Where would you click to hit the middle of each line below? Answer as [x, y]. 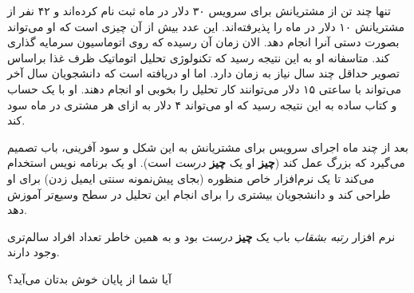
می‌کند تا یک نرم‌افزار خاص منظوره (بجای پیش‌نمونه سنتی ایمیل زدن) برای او [191, 178]
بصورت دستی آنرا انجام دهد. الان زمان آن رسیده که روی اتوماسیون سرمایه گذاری [203, 42]
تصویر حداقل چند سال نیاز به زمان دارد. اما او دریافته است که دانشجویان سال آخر [203, 73]
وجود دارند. [34, 252]
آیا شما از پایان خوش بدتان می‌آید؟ [89, 278]
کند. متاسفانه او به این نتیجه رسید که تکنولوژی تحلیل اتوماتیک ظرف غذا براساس [199, 57]
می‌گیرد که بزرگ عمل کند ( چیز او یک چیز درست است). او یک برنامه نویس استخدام [206, 162]
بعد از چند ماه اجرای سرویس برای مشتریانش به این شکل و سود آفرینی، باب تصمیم [208, 146]
